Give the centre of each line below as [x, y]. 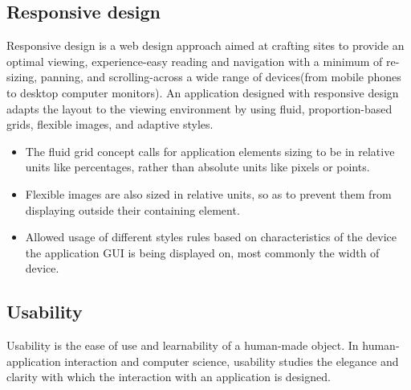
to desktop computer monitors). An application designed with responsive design [203, 92]
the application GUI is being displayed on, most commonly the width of [202, 252]
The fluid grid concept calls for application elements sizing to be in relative [210, 151]
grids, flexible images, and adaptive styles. [110, 124]
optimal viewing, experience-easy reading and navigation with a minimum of [195, 61]
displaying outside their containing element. [132, 209]
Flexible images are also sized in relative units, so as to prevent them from [208, 193]
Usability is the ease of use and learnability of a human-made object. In [183, 345]
